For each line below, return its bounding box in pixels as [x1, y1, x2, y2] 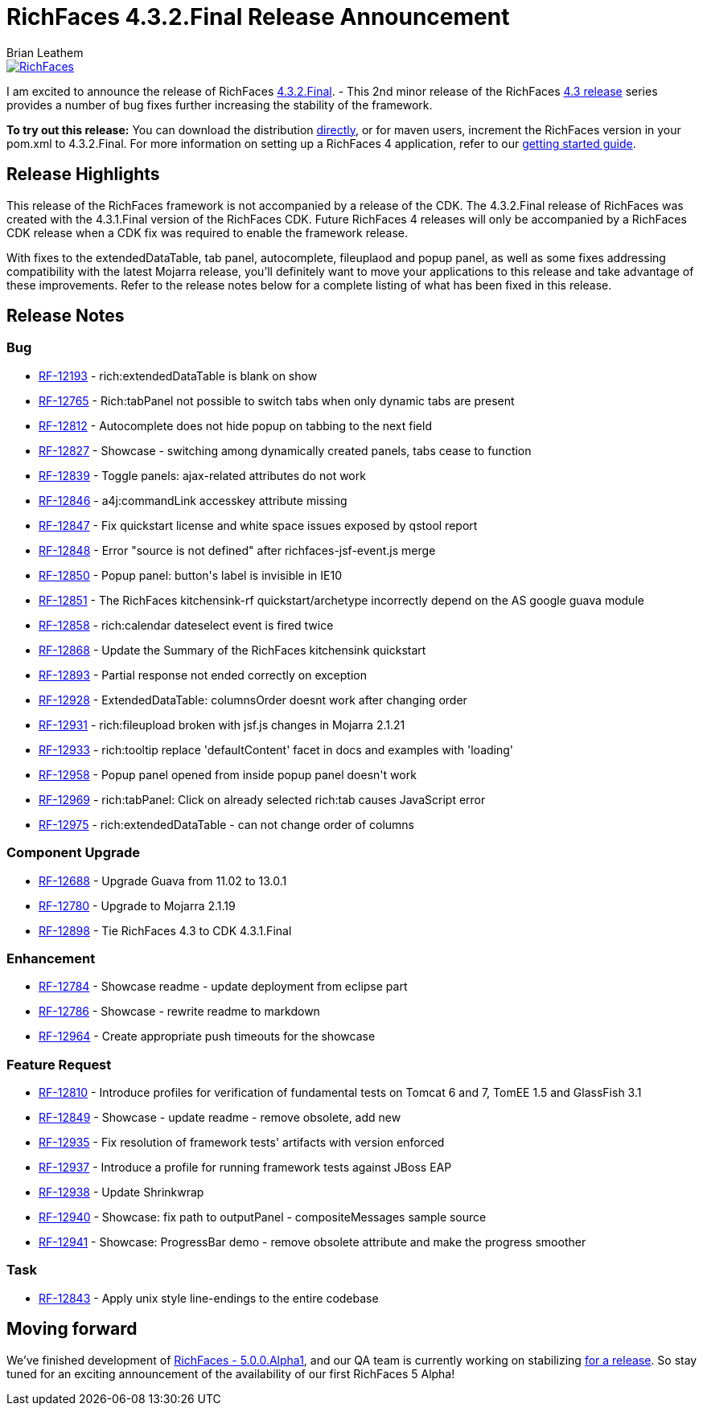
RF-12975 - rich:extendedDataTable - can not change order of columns [39, 817, 415, 831]
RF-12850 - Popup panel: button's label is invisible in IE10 [39, 568, 343, 582]
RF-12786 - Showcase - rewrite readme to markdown [39, 1004, 320, 1019]
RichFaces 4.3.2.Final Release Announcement [6, 3, 510, 31]
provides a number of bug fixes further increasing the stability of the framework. [6, 97, 433, 112]
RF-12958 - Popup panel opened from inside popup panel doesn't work [39, 767, 417, 782]
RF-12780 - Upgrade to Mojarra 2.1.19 [39, 898, 236, 913]
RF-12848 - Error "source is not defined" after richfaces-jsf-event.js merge [39, 543, 436, 557]
